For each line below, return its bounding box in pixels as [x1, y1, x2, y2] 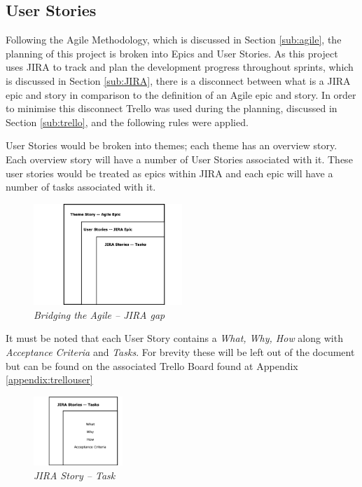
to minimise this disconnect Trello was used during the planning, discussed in [6, 101, 337, 116]
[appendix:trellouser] [6, 372, 93, 387]
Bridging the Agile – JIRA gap [34, 307, 165, 322]
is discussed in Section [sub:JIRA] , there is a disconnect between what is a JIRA [6, 73, 351, 88]
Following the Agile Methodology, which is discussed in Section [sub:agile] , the [6, 32, 342, 47]
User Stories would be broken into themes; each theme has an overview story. [6, 138, 337, 153]
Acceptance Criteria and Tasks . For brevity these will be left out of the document [6, 345, 355, 359]
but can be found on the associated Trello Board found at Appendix [6, 358, 298, 373]
